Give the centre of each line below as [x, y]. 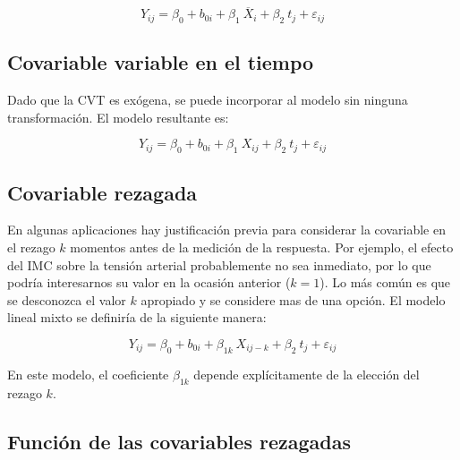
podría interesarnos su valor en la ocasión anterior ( [149, 282]
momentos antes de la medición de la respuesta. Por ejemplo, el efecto [262, 247]
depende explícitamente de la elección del [307, 374]
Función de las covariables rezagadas [179, 441]
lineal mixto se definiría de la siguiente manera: [137, 317]
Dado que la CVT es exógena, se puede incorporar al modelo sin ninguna [208, 100]
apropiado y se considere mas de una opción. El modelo [293, 299]
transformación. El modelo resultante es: [118, 117]
